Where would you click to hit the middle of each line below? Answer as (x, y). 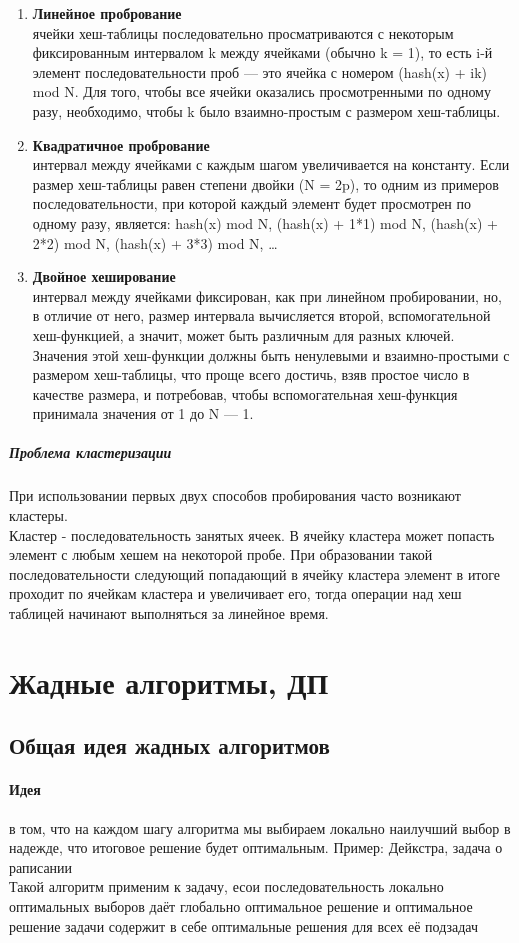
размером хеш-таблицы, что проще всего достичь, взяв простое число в (251, 374)
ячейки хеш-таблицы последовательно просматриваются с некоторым (243, 32)
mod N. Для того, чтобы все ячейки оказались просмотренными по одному (261, 91)
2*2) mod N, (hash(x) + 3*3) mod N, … (155, 242)
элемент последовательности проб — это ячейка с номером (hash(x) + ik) (259, 71)
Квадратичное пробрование (121, 144)
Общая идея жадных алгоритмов (169, 745)
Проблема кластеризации (90, 452)
